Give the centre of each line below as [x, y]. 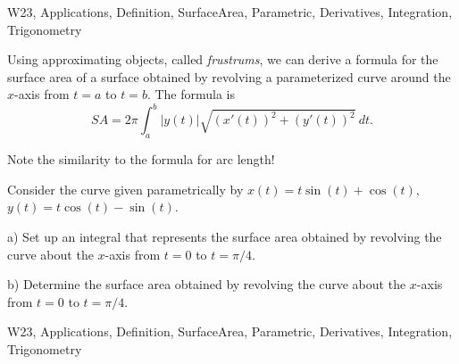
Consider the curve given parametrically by [125, 189]
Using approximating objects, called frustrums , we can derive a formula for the [223, 59]
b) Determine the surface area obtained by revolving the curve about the [207, 284]
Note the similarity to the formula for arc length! [141, 159]
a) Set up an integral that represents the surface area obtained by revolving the [225, 237]
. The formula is [191, 94]
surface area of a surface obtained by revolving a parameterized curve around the [229, 76]
